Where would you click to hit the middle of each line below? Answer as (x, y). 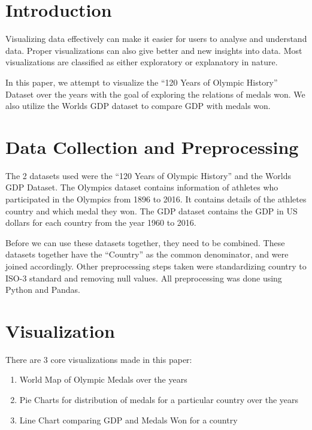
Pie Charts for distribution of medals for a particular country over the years (159, 400)
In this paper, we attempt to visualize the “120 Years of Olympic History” (142, 82)
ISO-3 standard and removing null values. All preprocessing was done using (144, 278)
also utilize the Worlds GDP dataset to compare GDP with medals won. (138, 106)
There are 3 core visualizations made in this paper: (99, 359)
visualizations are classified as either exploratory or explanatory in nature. (142, 62)
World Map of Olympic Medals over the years (103, 379)
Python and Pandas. (43, 290)
